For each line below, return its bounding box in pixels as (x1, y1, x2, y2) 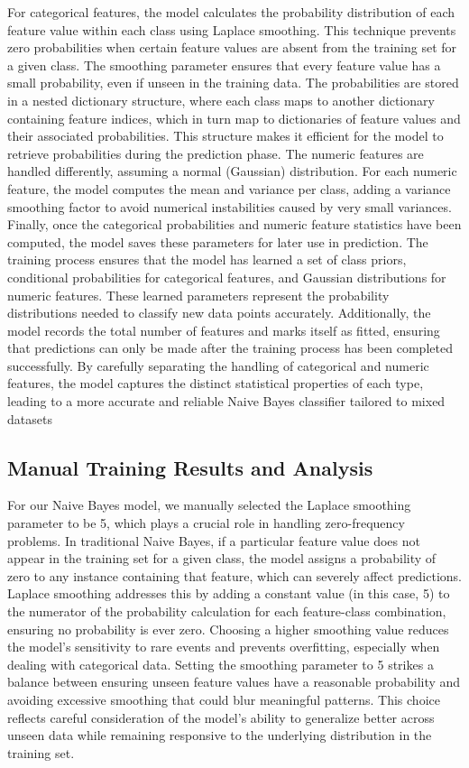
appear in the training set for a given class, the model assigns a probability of (7, 549, 437, 568)
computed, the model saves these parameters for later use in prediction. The (7, 232, 428, 251)
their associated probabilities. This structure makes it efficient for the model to (7, 126, 444, 145)
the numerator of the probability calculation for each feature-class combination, (7, 602, 446, 621)
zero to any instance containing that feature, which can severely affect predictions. (7, 566, 462, 585)
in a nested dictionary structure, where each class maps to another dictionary (7, 90, 435, 109)
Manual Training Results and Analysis (7, 453, 373, 481)
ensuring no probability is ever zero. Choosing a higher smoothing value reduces (7, 619, 449, 638)
